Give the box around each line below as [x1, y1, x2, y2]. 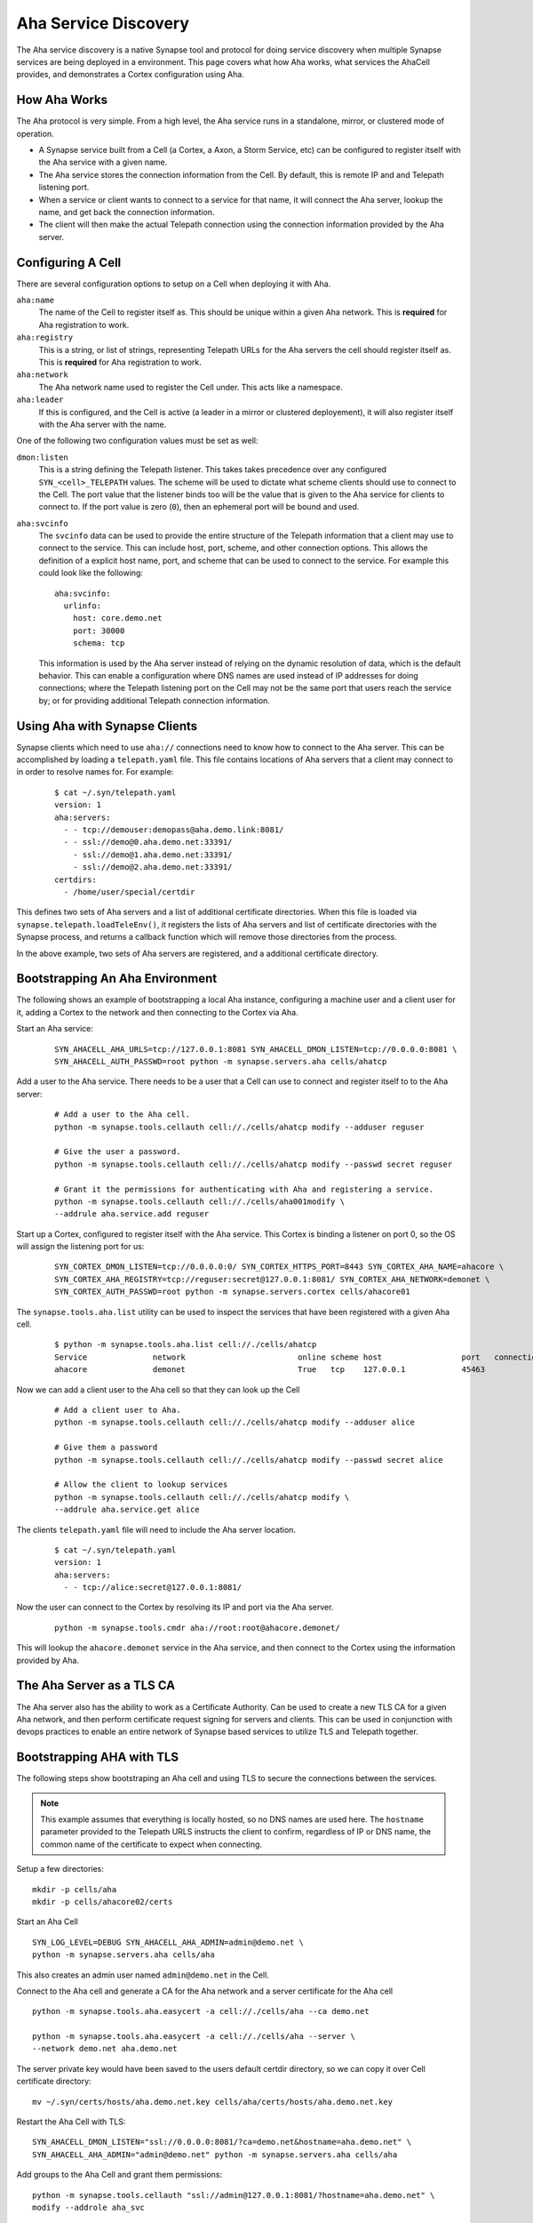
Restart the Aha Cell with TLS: [16, 2116, 126, 2127]
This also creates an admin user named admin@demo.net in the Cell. [16, 1970, 270, 1980]
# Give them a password [54, 1442, 158, 1453]
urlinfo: [63, 601, 102, 611]
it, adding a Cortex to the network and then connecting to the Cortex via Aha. [16, 1007, 298, 1017]
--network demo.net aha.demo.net [32, 2043, 178, 2054]
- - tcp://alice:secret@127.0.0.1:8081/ [63, 1583, 243, 1593]
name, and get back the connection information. [38, 206, 215, 217]
